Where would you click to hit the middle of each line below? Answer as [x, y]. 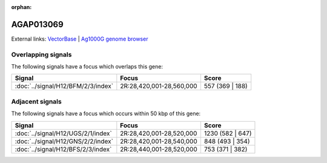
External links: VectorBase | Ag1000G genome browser [80, 39]
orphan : [21, 7]
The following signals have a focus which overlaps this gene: [87, 67]
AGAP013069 [37, 24]
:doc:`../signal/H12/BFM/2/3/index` [64, 86]
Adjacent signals [36, 101]
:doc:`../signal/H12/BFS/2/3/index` [63, 149]
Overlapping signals [41, 55]
